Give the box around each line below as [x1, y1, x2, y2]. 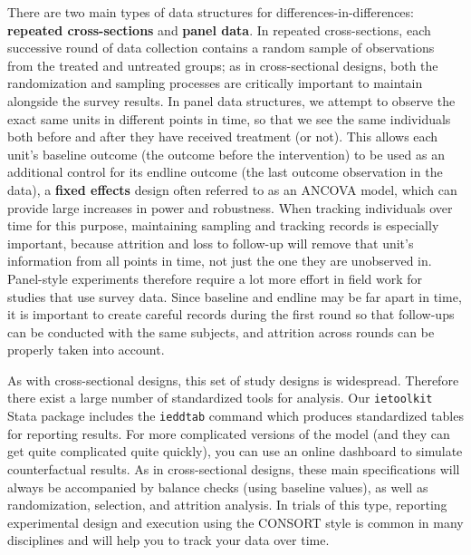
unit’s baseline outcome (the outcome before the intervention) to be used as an [7, 144, 445, 163]
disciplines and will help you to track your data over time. [7, 531, 330, 550]
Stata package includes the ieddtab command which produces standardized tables [7, 406, 464, 425]
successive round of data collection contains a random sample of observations [7, 38, 435, 57]
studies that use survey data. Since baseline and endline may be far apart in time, [7, 287, 462, 306]
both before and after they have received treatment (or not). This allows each [7, 127, 438, 146]
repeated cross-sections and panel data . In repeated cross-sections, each [7, 20, 431, 39]
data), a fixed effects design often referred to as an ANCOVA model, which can [7, 180, 457, 199]
